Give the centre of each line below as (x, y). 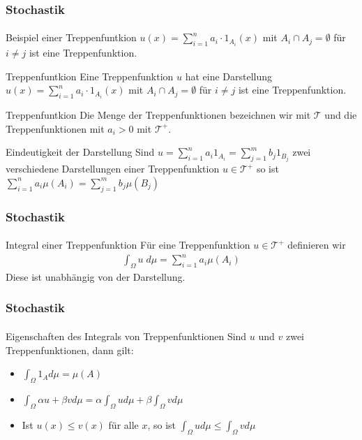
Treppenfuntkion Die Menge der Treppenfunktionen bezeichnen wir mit (158, 115)
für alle (123, 424)
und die (341, 115)
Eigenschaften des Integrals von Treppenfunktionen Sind (126, 336)
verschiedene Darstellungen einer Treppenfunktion (113, 169)
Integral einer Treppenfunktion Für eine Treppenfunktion (128, 245)
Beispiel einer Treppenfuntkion (71, 37)
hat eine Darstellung (229, 76)
